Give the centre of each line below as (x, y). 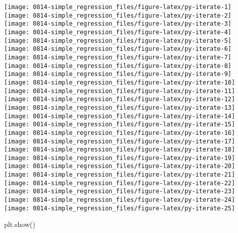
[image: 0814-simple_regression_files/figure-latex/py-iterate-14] (120, 116)
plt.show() (20, 224)
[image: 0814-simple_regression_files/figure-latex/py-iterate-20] (120, 166)
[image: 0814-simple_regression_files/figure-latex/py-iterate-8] (118, 66)
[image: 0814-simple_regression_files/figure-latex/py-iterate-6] (118, 49)
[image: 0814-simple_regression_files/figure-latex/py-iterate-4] (118, 32)
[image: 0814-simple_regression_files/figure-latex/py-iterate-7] (118, 57)
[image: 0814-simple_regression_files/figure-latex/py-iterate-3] (118, 24)
